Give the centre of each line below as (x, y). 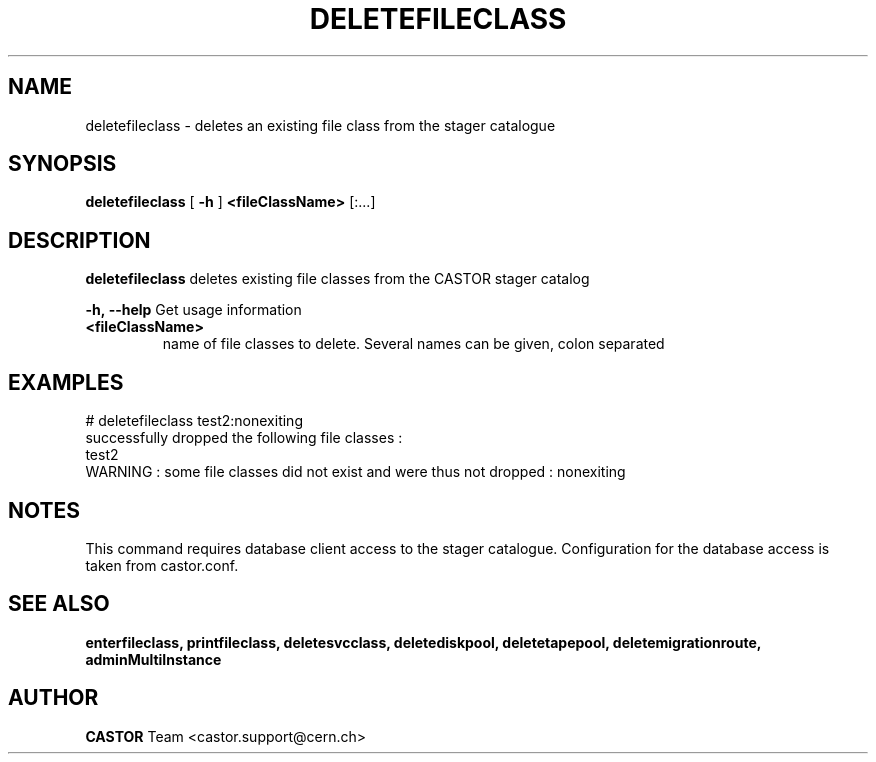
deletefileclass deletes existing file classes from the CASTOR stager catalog (337, 279)
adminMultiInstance (153, 659)
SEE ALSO (59, 604)
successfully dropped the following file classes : (244, 438)
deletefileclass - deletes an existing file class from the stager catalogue (320, 125)
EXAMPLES (66, 382)
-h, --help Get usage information (193, 310)
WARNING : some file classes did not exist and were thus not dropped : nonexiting (355, 472)
